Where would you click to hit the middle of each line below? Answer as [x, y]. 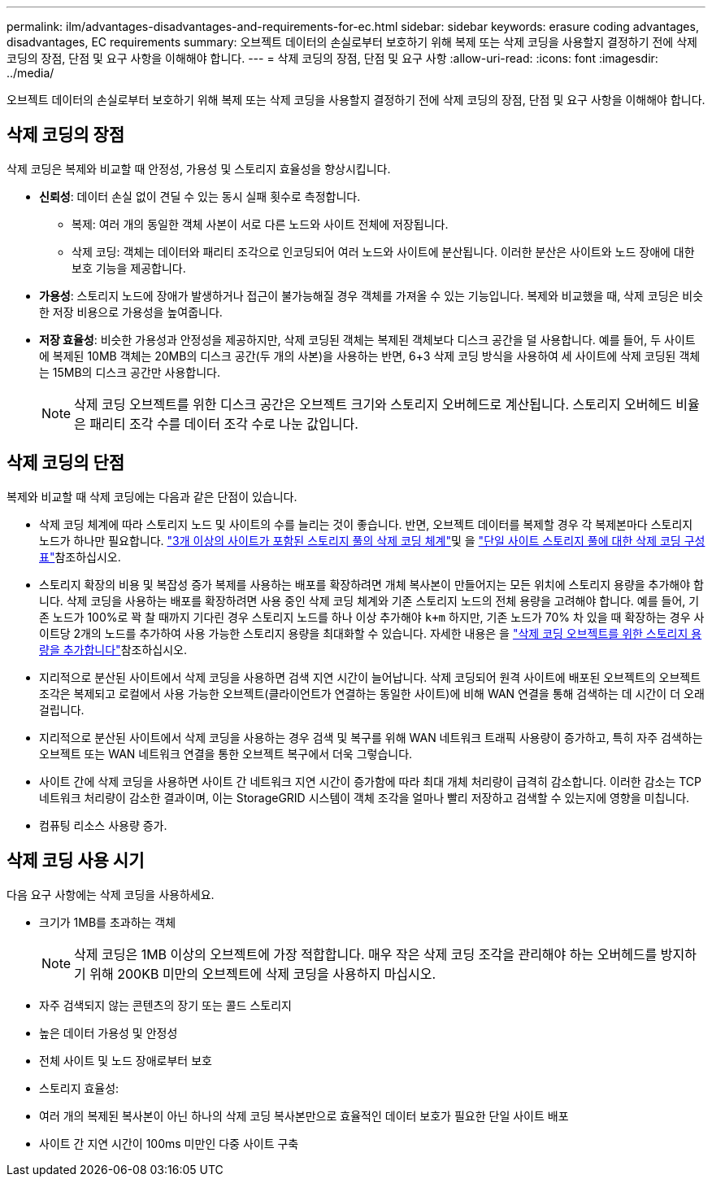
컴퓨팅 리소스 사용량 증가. [103, 825]
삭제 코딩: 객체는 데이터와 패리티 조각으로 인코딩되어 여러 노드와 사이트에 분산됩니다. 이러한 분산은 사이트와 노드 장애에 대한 [383, 251]
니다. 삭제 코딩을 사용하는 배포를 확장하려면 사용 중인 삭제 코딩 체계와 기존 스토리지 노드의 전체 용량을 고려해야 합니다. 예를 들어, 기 [369, 600]
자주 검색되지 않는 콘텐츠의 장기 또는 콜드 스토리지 [165, 1005]
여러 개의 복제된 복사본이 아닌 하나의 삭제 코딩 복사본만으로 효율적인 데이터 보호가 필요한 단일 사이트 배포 [304, 1115]
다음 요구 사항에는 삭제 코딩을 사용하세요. [111, 894]
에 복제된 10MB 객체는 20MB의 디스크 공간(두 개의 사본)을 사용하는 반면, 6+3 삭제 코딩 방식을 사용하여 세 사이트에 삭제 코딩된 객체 [370, 356]
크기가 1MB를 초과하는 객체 [108, 922]
